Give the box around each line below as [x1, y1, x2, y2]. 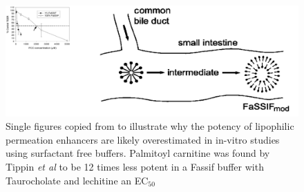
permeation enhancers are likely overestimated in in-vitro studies [6, 132, 280, 146]
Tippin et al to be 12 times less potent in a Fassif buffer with [6, 160, 264, 174]
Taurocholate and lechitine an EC [6, 173, 149, 187]
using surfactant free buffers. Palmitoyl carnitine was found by [6, 146, 270, 160]
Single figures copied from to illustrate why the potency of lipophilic [6, 119, 294, 133]
